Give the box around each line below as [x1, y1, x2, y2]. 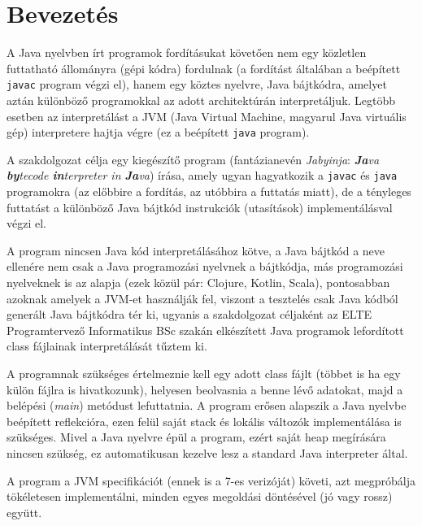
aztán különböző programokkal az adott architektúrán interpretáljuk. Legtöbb [7, 91, 396, 108]
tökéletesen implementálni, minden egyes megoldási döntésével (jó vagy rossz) [7, 488, 393, 505]
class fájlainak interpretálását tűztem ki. [7, 337, 207, 354]
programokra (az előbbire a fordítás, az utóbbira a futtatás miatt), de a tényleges [7, 183, 411, 200]
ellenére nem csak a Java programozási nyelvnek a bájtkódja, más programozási [7, 258, 403, 275]
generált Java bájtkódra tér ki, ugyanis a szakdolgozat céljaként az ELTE [7, 306, 372, 323]
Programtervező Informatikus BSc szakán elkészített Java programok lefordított [7, 321, 404, 338]
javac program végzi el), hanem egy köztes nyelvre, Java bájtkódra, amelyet [7, 76, 387, 93]
